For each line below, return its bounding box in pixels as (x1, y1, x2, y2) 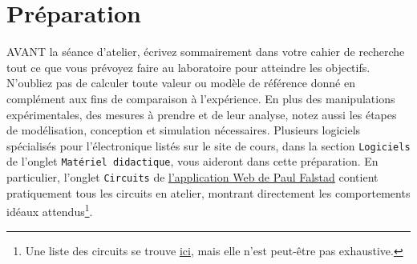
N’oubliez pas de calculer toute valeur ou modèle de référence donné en (6, 74, 355, 91)
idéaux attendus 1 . (6, 201, 93, 219)
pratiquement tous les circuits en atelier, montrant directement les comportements (6, 184, 411, 201)
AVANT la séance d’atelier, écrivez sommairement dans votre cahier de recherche (6, 43, 405, 60)
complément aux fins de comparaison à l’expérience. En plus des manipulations (6, 90, 395, 106)
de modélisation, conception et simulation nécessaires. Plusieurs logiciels (6, 122, 361, 138)
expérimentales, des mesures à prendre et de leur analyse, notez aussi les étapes (6, 106, 397, 122)
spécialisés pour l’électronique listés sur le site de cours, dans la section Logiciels (6, 137, 411, 154)
